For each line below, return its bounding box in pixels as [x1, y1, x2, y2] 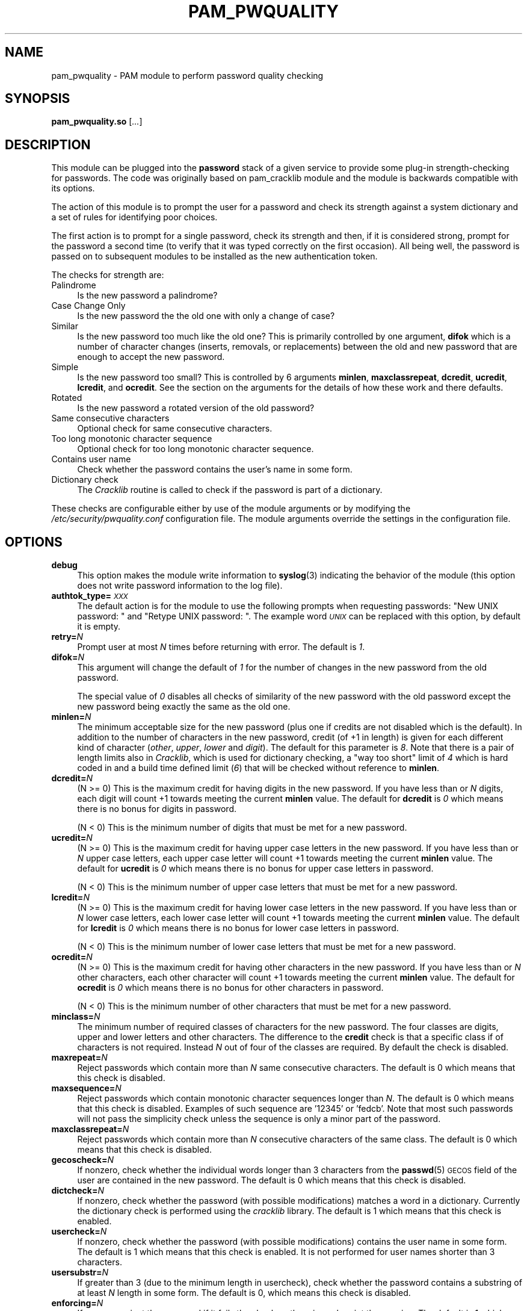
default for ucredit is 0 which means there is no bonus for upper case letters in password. [77, 863, 434, 874]
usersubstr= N [51, 1267, 109, 1278]
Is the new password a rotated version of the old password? [77, 403, 315, 414]
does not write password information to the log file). [77, 580, 283, 591]
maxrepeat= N [51, 1052, 108, 1063]
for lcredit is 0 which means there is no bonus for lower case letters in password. [77, 923, 399, 934]
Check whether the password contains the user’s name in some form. [77, 464, 353, 475]
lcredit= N [51, 892, 90, 903]
